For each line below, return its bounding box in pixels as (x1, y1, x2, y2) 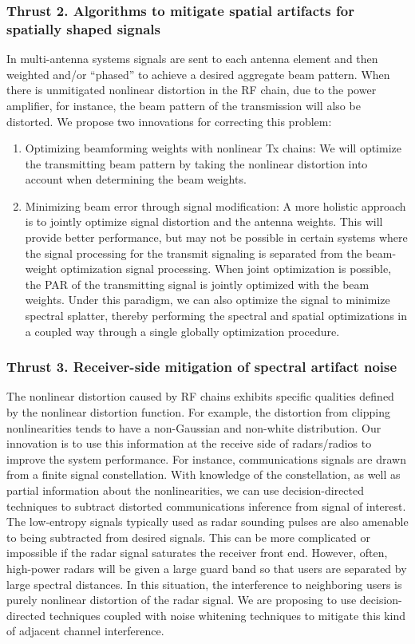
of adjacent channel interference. (6, 622, 164, 639)
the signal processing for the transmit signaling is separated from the (25, 244, 362, 261)
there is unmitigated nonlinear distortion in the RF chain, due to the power (6, 81, 377, 98)
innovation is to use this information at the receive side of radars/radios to (6, 435, 372, 452)
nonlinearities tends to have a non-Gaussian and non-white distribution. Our (6, 419, 381, 436)
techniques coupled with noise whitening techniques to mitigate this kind (49, 606, 406, 623)
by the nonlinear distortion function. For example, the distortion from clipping (6, 404, 390, 421)
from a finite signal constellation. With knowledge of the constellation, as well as (6, 466, 401, 483)
